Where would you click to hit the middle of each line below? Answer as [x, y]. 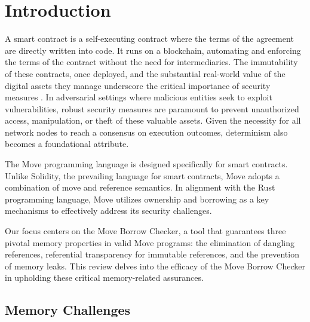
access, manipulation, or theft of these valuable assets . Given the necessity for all [153, 120]
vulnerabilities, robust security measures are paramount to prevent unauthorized [152, 108]
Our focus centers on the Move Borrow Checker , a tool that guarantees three [145, 231]
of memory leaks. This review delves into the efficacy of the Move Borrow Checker [155, 266]
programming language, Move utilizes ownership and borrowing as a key [137, 199]
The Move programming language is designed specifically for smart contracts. [146, 164]
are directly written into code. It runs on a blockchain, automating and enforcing [153, 50]
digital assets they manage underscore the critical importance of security [138, 85]
